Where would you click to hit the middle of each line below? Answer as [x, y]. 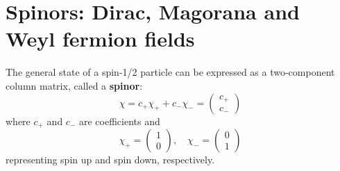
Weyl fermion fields [100, 39]
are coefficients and [119, 121]
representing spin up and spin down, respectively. [110, 159]
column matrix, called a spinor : [74, 85]
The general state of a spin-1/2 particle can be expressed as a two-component [170, 72]
